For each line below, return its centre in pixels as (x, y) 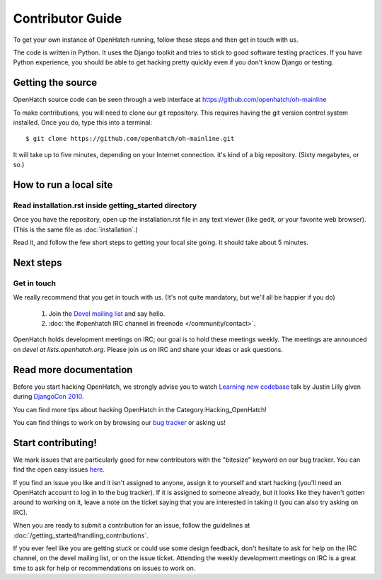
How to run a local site (63, 185)
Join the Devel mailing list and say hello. (107, 313)
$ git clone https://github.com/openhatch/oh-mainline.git (130, 139)
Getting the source (55, 83)
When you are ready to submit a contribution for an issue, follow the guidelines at (132, 525)
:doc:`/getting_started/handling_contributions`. (81, 535)
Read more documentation (73, 369)
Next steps (37, 262)
